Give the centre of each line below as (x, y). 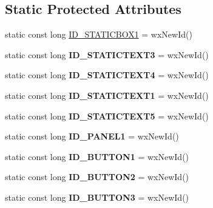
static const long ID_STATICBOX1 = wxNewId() (99, 34)
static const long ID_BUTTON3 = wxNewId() (97, 197)
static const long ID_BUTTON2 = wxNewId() (97, 177)
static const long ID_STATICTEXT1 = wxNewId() (107, 95)
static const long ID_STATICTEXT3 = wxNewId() (107, 54)
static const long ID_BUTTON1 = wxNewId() (97, 156)
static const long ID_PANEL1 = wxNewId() (92, 136)
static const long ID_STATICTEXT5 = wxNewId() (107, 116)
